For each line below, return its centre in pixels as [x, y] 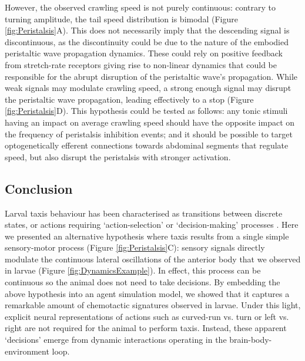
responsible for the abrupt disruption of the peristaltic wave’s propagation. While [151, 76]
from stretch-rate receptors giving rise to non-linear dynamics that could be [141, 64]
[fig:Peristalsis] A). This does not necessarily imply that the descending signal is [147, 30]
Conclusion [39, 188]
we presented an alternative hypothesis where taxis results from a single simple [147, 236]
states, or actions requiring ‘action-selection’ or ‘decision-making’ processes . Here [152, 225]
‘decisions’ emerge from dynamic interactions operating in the [116, 340]
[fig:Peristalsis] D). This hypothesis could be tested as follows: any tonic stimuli [146, 111]
